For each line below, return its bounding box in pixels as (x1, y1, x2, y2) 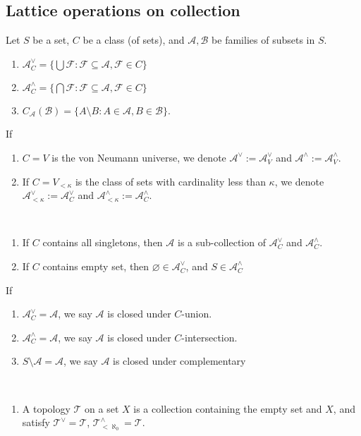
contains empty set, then (42, 258, 149, 273)
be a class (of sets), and (82, 32, 185, 47)
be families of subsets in (212, 32, 315, 47)
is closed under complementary (113, 353, 246, 368)
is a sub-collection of (177, 235, 266, 250)
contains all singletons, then (42, 235, 163, 250)
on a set (85, 401, 119, 416)
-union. (181, 306, 212, 321)
